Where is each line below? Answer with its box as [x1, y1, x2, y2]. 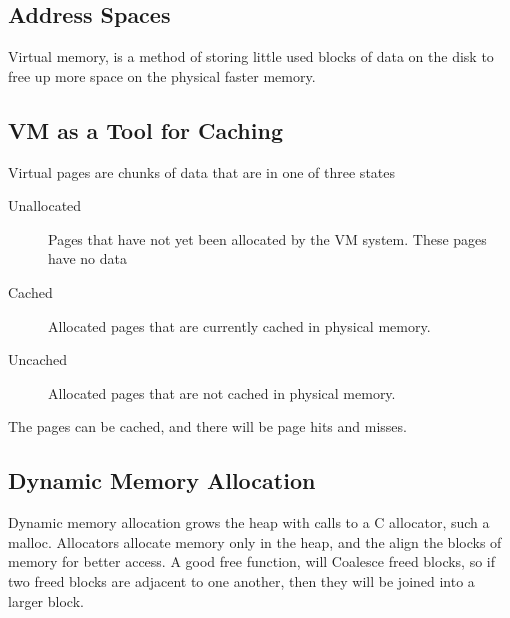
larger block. [8, 590, 84, 611]
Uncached [8, 349, 68, 370]
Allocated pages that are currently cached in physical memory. [48, 315, 431, 336]
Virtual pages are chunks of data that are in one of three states [8, 161, 396, 182]
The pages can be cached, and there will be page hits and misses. [8, 416, 407, 437]
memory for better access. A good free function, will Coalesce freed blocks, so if [8, 551, 496, 572]
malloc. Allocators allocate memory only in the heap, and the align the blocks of [8, 531, 502, 552]
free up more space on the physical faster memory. [8, 65, 316, 86]
